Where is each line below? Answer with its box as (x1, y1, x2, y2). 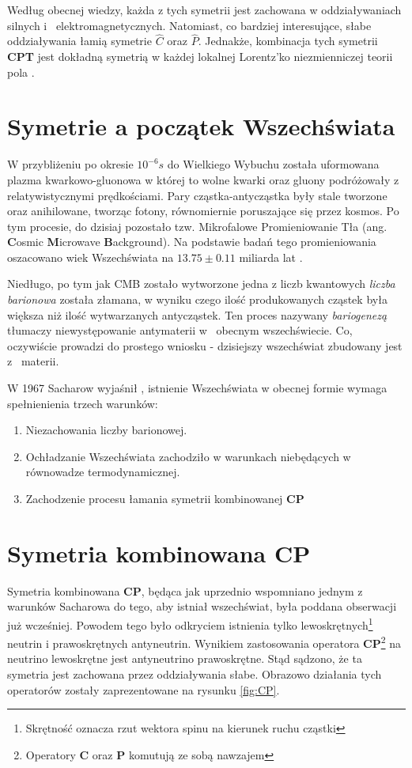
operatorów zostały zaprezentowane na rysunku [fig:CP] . (7, 681, 280, 698)
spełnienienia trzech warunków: (7, 395, 158, 411)
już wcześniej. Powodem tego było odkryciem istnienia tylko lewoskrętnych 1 (7, 614, 373, 633)
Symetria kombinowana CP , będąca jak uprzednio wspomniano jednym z (7, 582, 363, 599)
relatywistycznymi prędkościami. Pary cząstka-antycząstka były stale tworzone (7, 187, 387, 203)
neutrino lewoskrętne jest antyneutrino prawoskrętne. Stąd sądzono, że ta (7, 650, 362, 667)
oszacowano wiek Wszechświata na (7, 248, 174, 265)
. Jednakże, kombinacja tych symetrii (198, 32, 378, 49)
